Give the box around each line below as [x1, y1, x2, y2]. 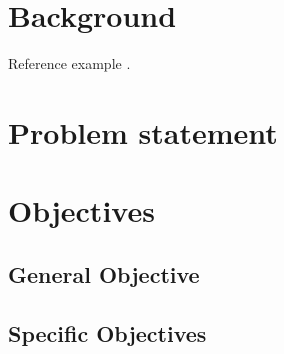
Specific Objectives [8, 317, 207, 348]
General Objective [8, 258, 200, 289]
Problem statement [8, 111, 278, 152]
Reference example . [8, 53, 131, 74]
